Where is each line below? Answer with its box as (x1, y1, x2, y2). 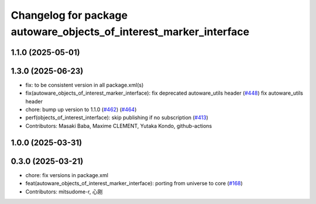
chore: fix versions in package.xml (25, 171, 108, 178)
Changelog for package (11, 9, 128, 22)
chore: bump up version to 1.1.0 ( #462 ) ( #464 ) (25, 106, 137, 113)
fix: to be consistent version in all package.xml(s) (25, 81, 144, 88)
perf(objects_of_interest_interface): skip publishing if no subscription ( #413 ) (25, 114, 209, 121)
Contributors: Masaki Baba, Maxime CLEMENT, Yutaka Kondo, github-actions (25, 122, 212, 129)
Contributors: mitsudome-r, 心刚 (25, 188, 103, 195)
